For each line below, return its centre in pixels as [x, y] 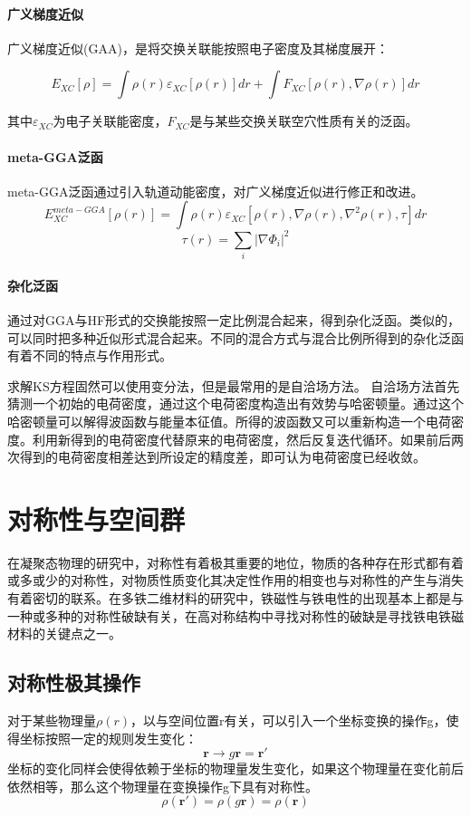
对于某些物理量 [52, 720]
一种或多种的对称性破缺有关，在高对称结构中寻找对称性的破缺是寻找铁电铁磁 [235, 615]
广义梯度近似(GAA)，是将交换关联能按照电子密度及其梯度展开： [198, 48]
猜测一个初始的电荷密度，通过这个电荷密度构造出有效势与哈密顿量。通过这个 [235, 403]
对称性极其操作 [74, 682]
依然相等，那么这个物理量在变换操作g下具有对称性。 [163, 786]
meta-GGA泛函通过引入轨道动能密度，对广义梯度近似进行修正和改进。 [216, 191]
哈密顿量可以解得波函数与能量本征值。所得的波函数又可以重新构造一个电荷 [229, 421]
